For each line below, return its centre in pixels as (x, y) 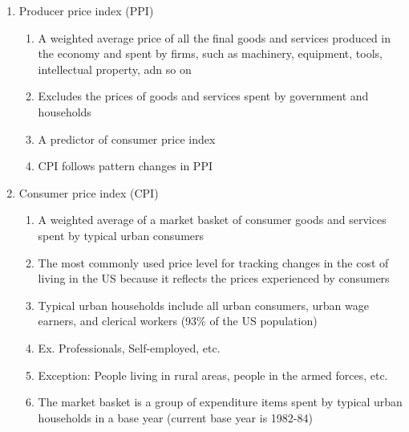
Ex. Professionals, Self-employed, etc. (129, 347)
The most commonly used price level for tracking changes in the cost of (213, 262)
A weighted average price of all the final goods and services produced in (215, 37)
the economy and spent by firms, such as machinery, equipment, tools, (210, 53)
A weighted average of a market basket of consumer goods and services (212, 220)
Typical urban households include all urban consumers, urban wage (203, 305)
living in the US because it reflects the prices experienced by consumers (214, 278)
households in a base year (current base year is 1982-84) (175, 417)
